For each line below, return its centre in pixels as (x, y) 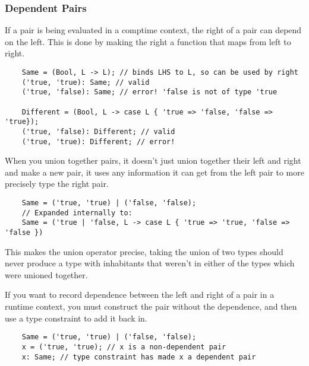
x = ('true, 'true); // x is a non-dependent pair (124, 347)
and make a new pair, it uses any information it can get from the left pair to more (154, 172)
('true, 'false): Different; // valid (98, 131)
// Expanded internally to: (77, 213)
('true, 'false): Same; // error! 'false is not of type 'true (149, 92)
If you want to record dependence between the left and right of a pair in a (140, 295)
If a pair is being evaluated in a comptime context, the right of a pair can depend (153, 30)
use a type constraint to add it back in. (76, 318)
